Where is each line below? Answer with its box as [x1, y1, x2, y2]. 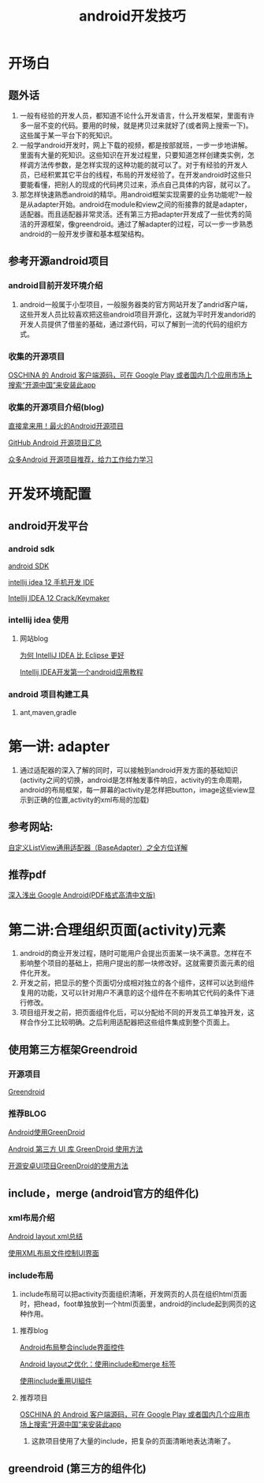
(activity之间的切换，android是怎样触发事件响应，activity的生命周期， [19, 775, 247, 785]
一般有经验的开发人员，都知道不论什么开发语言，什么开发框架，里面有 [19, 111, 248, 120]
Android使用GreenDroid [8, 1128, 85, 1137]
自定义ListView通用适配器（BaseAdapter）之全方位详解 [8, 842, 188, 852]
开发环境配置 [8, 485, 92, 504]
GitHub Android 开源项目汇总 [8, 438, 102, 448]
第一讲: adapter [8, 737, 110, 755]
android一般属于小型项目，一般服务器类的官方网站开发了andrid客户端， [19, 299, 252, 309]
